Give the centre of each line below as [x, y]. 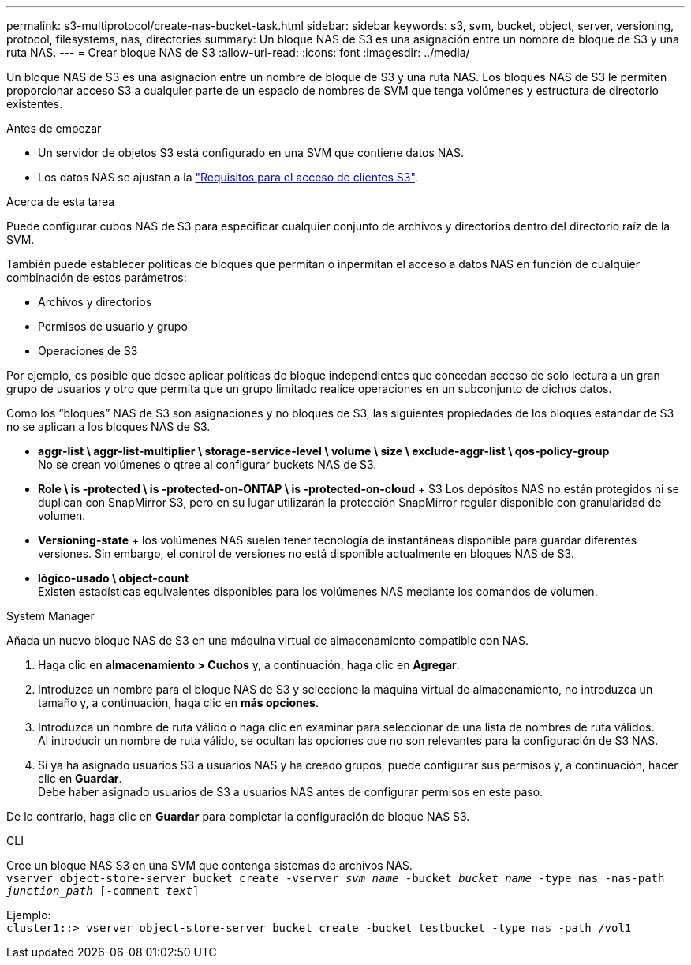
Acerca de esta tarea [61, 202]
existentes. [35, 104]
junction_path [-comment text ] [103, 891]
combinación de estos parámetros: [97, 277]
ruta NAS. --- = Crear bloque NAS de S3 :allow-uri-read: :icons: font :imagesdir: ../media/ [238, 52]
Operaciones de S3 [88, 351]
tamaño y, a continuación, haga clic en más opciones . [178, 703]
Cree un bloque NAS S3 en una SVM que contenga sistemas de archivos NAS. [209, 865]
